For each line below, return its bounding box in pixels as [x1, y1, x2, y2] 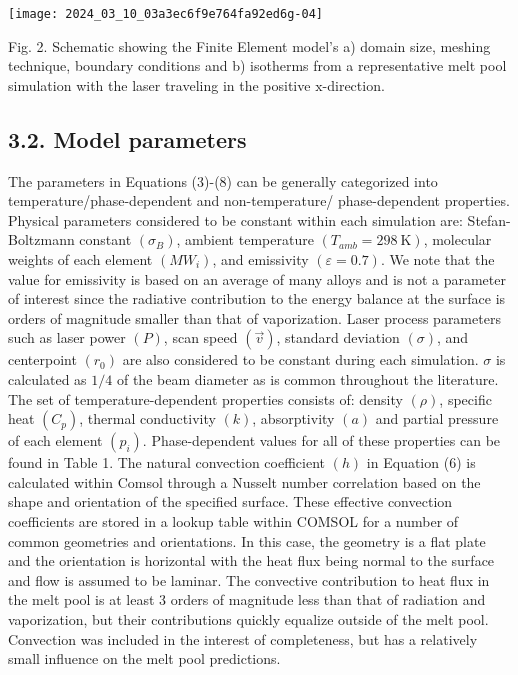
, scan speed [163, 327, 238, 348]
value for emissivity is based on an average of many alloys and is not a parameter [8, 268, 506, 289]
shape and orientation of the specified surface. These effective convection [8, 491, 453, 512]
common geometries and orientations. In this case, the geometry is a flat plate [8, 530, 486, 551]
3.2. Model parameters [8, 123, 247, 154]
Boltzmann [8, 229, 75, 250]
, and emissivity [212, 249, 309, 270]
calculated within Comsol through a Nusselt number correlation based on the [8, 471, 481, 492]
